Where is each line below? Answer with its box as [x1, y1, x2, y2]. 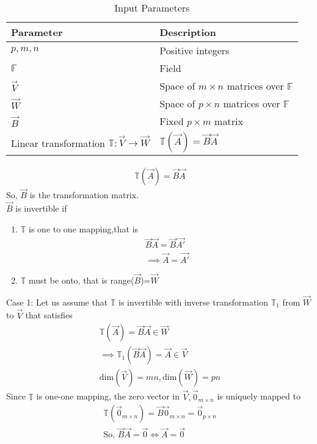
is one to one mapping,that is [29, 222, 139, 235]
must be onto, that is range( [29, 273, 134, 286]
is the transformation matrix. [29, 188, 139, 201]
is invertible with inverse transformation [118, 295, 269, 308]
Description [159, 25, 216, 39]
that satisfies [25, 309, 73, 321]
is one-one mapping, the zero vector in [36, 390, 180, 403]
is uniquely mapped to [217, 390, 301, 403]
